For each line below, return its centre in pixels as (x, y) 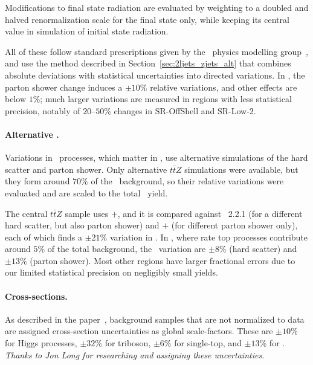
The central (26, 213)
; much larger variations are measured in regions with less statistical (166, 99)
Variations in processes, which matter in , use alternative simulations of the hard (156, 157)
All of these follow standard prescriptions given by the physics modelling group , (156, 51)
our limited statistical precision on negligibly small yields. (111, 272)
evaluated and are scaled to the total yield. (86, 192)
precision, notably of (43, 110)
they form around (37, 181)
